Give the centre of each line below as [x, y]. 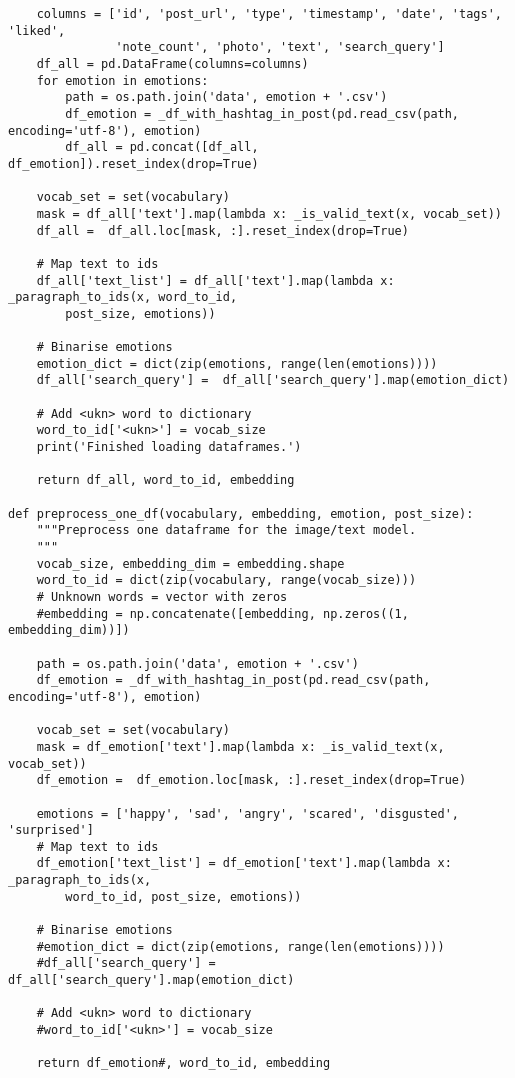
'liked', [37, 30]
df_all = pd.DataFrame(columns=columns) [172, 63]
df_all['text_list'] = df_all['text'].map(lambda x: [215, 280]
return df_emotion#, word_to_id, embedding [183, 1063]
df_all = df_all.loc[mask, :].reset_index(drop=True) [222, 230]
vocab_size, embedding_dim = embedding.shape [190, 563]
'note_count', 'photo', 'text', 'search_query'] [280, 47]
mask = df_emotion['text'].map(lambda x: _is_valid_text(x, [240, 746]
